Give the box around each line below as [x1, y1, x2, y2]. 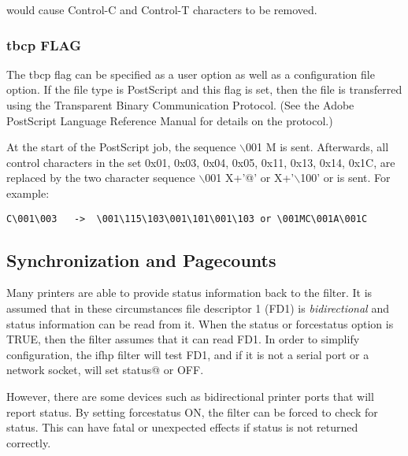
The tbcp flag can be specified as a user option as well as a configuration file [6, 65, 375, 82]
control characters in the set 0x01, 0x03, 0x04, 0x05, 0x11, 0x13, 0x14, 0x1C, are [6, 154, 395, 170]
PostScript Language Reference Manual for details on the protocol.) [6, 112, 333, 128]
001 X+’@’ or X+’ [205, 169, 295, 186]
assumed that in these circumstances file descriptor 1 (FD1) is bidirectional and [6, 300, 389, 317]
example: [6, 184, 50, 201]
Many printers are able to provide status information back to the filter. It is [6, 284, 373, 301]
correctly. [6, 434, 51, 450]
